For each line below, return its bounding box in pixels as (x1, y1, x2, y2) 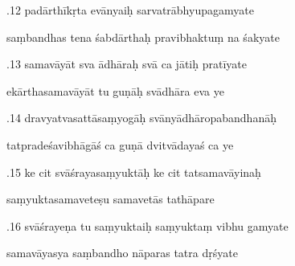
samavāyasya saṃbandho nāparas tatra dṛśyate (6, 244, 238, 261)
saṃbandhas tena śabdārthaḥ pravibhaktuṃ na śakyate (6, 28, 280, 45)
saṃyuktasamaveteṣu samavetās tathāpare (6, 190, 215, 207)
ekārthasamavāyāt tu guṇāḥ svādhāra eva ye (6, 82, 224, 99)
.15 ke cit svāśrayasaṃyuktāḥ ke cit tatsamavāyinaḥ (6, 163, 261, 180)
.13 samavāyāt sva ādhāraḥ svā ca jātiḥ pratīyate (6, 55, 247, 72)
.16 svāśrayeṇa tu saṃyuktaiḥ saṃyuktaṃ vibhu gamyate (6, 217, 289, 234)
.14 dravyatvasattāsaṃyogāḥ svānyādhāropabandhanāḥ (6, 109, 277, 126)
